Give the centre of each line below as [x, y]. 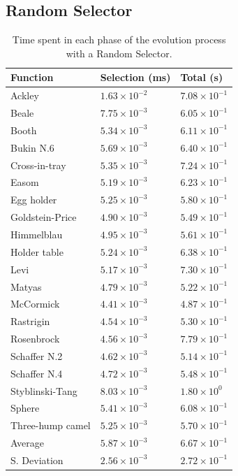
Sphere [25, 408]
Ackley [25, 95]
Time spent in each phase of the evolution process [119, 39]
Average [27, 443]
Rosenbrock [35, 339]
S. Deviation [37, 460]
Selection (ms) [135, 77]
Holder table [37, 251]
